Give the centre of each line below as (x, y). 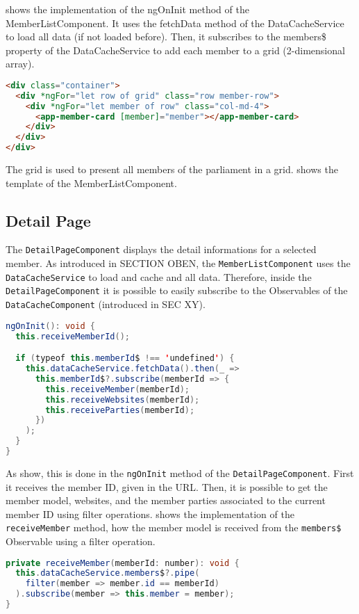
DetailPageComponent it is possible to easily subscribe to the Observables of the (177, 290)
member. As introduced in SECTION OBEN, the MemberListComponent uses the (178, 263)
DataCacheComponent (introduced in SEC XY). (106, 304)
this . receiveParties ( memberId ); (120, 410)
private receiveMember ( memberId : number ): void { (123, 563)
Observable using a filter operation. (81, 541)
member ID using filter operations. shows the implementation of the (150, 514)
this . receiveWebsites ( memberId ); (123, 399)
